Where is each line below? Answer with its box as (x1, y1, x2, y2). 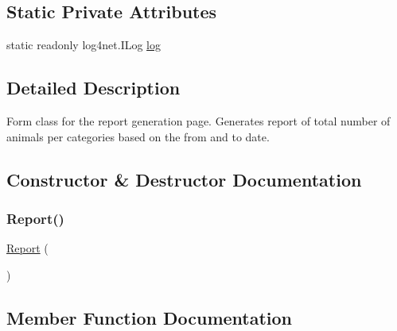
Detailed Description (6, 75, 181, 100)
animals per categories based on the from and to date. (6, 128, 270, 144)
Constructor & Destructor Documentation (6, 167, 362, 191)
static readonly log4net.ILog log (6, 37, 161, 53)
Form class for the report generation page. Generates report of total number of (6, 113, 391, 129)
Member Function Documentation (6, 305, 293, 329)
